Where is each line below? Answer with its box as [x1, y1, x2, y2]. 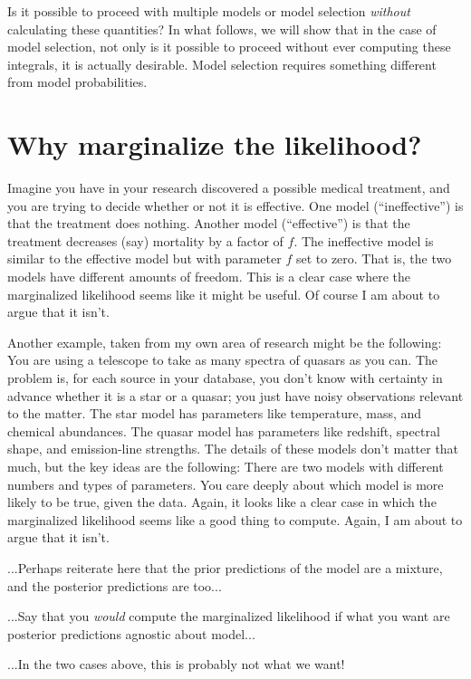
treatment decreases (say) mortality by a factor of [7, 231, 284, 250]
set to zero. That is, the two [295, 249, 452, 268]
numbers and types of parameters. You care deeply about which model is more [7, 474, 444, 493]
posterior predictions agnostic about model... [7, 624, 255, 643]
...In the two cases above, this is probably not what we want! [7, 655, 345, 674]
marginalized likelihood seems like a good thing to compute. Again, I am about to [7, 510, 463, 529]
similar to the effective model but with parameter [7, 249, 282, 268]
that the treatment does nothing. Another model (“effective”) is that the [7, 214, 410, 233]
